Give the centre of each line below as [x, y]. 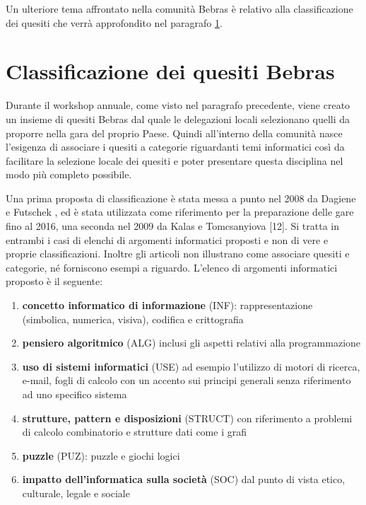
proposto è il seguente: [54, 281]
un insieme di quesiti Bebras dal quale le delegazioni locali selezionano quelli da [178, 118]
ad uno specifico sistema [75, 394]
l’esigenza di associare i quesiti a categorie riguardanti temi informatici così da [175, 147]
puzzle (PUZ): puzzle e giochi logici [101, 455]
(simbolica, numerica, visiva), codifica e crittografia [133, 319]
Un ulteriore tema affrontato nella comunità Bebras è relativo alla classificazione [179, 8]
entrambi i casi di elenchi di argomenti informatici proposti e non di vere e [167, 239]
